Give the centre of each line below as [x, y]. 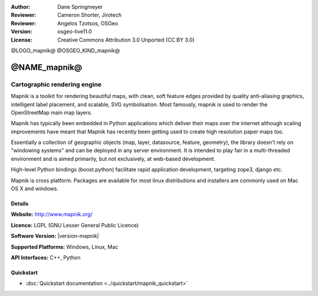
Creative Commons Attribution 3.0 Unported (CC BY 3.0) [126, 40]
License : [21, 40]
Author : [21, 7]
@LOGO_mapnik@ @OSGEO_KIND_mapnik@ [65, 51]
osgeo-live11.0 [75, 32]
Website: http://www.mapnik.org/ [52, 214]
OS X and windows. [35, 189]
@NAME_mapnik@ [47, 67]
